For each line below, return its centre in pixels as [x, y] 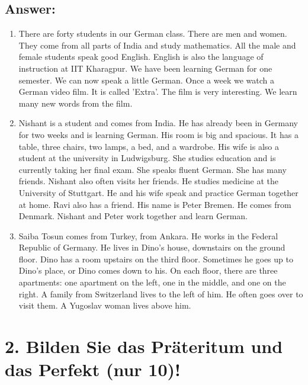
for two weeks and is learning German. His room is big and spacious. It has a [158, 134]
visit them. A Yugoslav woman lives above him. [105, 305]
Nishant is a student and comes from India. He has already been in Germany [158, 123]
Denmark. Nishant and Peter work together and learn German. [133, 216]
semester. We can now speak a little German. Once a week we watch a [146, 80]
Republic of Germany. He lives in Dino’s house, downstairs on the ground [152, 247]
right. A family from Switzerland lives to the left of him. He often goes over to [161, 293]
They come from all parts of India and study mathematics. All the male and [157, 45]
